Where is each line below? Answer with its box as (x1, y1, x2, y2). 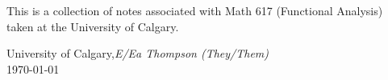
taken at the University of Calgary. (6, 18, 179, 34)
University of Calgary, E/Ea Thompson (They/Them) (6, 45, 269, 62)
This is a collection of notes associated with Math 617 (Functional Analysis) (6, 2, 383, 18)
